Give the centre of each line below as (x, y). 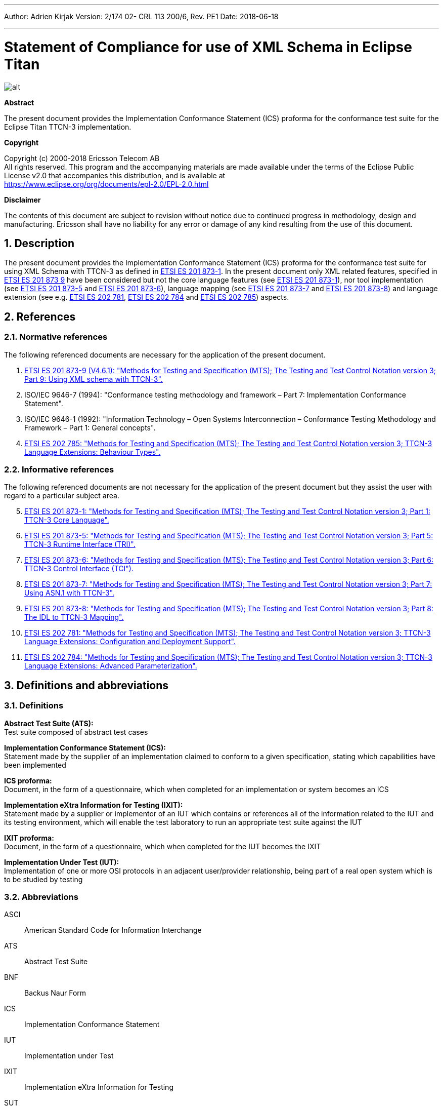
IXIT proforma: (29, 838)
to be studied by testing (43, 879)
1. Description (39, 243)
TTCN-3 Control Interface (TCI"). (79, 569)
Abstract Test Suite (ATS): (49, 723)
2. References (40, 317)
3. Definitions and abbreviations (86, 685)
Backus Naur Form (55, 993)
